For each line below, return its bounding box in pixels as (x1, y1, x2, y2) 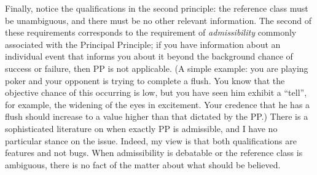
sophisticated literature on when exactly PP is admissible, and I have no (5, 122, 278, 134)
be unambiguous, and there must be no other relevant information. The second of (5, 14, 311, 26)
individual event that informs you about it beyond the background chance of (5, 50, 293, 63)
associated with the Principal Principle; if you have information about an (5, 37, 281, 50)
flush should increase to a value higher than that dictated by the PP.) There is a (5, 110, 308, 123)
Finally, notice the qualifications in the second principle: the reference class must (5, 2, 308, 14)
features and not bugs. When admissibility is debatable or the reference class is (5, 146, 303, 159)
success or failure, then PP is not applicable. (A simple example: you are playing (5, 61, 308, 74)
